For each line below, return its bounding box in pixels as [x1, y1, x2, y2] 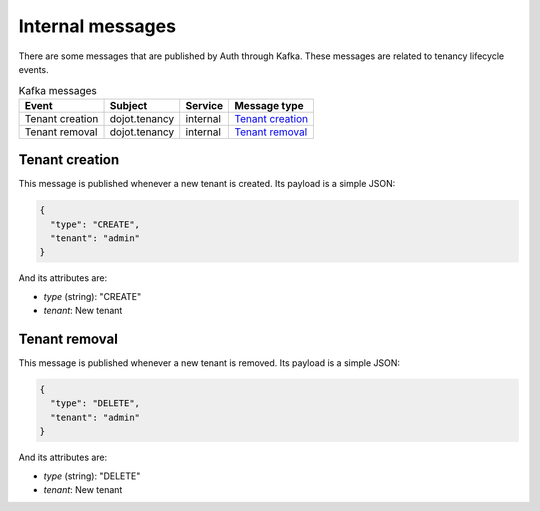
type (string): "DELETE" [43, 470, 141, 482]
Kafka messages [18, 83, 97, 97]
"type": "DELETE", [50, 398, 140, 409]
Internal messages [18, 15, 177, 37]
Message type [234, 98, 304, 112]
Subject [109, 98, 148, 112]
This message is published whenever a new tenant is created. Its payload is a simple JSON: [18, 178, 396, 190]
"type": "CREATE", [50, 218, 140, 230]
